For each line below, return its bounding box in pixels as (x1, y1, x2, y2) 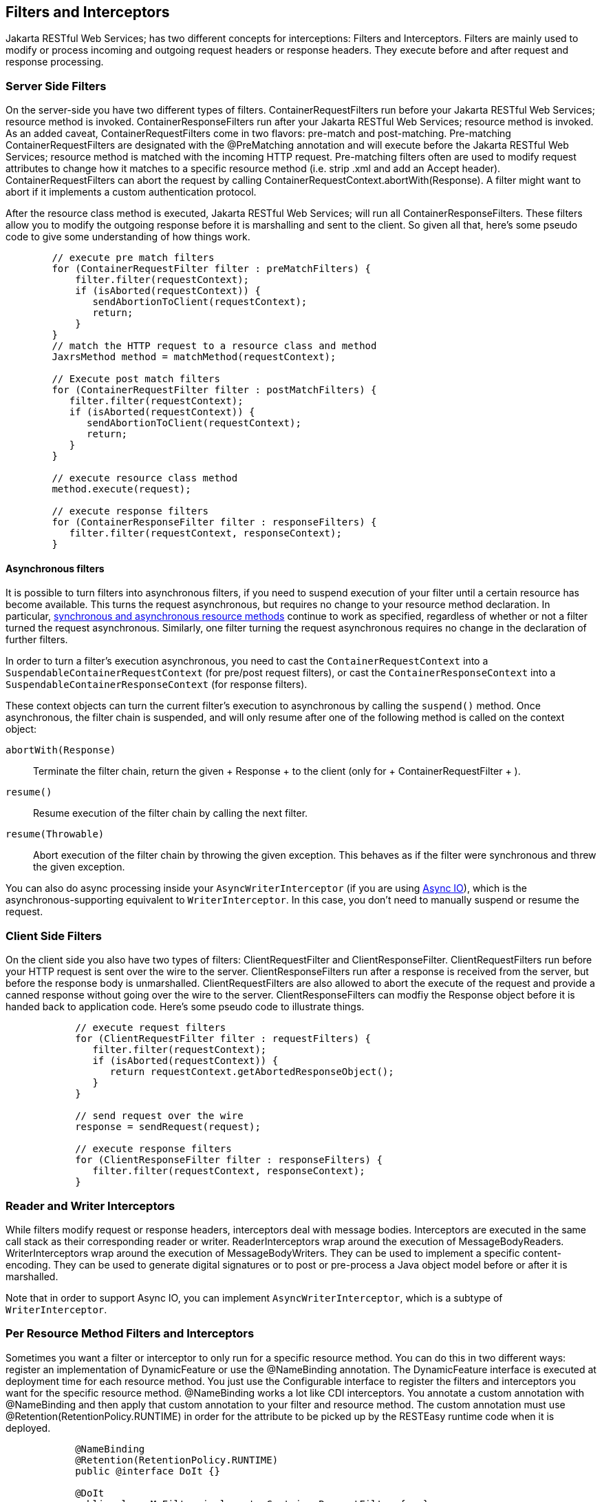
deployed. (6, 1421, 51, 1434)
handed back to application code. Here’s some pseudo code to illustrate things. (6, 1001, 365, 1013)
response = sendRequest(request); (75, 1121, 261, 1133)
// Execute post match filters (52, 373, 220, 385)
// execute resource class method (52, 472, 238, 484)
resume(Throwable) (6, 828, 105, 840)
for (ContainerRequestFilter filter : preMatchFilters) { (52, 263, 372, 275)
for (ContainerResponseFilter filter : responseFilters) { (52, 517, 377, 528)
